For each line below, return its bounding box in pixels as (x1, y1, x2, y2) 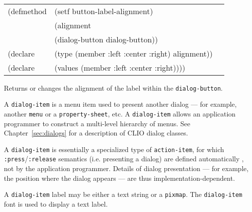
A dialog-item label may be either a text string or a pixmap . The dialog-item (4, 189, 242, 199)
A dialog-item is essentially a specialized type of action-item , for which (4, 144, 224, 154)
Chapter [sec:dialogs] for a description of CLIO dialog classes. (4, 128, 188, 138)
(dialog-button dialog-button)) (54, 33, 158, 45)
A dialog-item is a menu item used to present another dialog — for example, (4, 99, 237, 109)
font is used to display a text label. (4, 198, 108, 209)
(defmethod (8, 5, 47, 17)
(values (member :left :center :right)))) (54, 61, 185, 73)
